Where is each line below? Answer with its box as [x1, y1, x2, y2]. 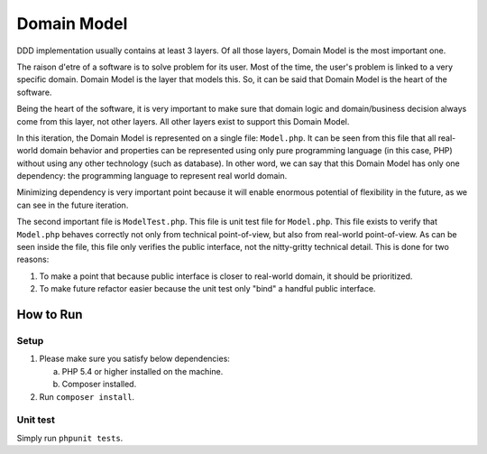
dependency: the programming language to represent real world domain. [16, 171, 288, 181]
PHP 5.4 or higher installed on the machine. [61, 366, 224, 376]
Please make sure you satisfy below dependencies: [39, 353, 230, 365]
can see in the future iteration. [16, 199, 129, 210]
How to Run [16, 307, 83, 322]
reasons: [16, 254, 50, 265]
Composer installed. [61, 379, 137, 390]
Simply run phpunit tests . [16, 432, 124, 443]
